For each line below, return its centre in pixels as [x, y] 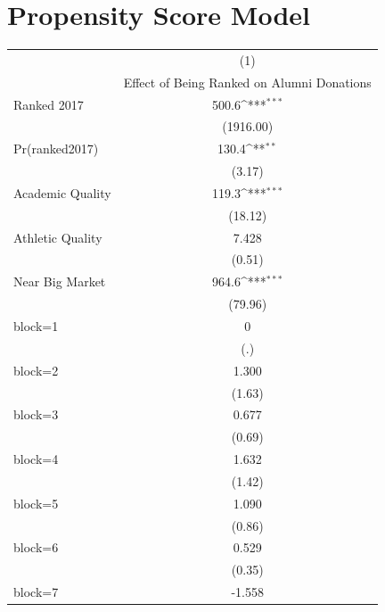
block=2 [36, 370]
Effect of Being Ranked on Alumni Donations [247, 82]
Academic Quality [62, 192]
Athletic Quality [58, 237]
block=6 [36, 547]
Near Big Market [60, 281]
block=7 [36, 592]
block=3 [36, 414]
